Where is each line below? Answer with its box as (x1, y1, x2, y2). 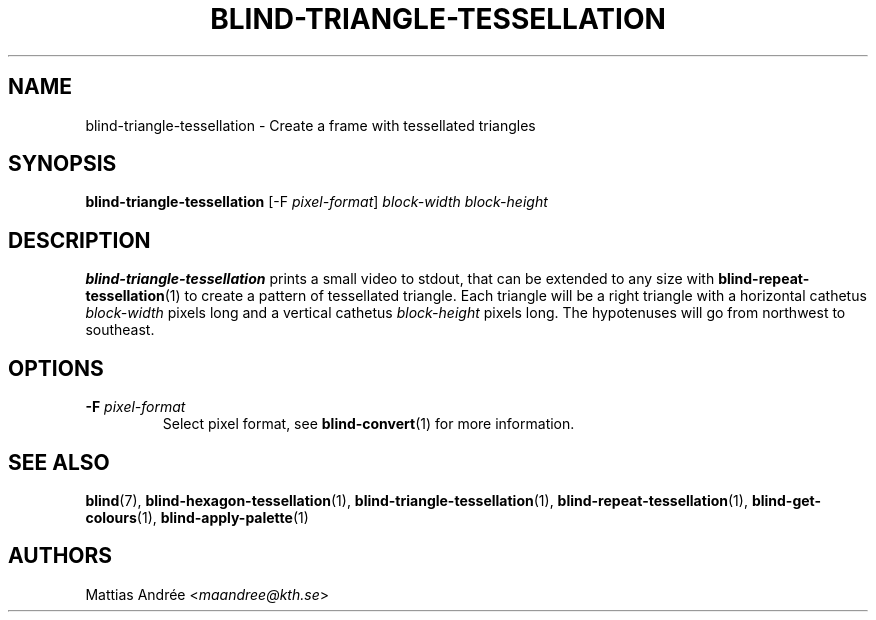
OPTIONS (8, 355, 104, 381)
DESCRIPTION (8, 227, 151, 253)
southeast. (85, 321, 155, 339)
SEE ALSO (8, 449, 110, 475)
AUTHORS (8, 543, 113, 569)
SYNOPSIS (8, 151, 117, 177)
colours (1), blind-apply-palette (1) (85, 508, 309, 526)
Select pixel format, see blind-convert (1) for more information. (162, 415, 575, 433)
